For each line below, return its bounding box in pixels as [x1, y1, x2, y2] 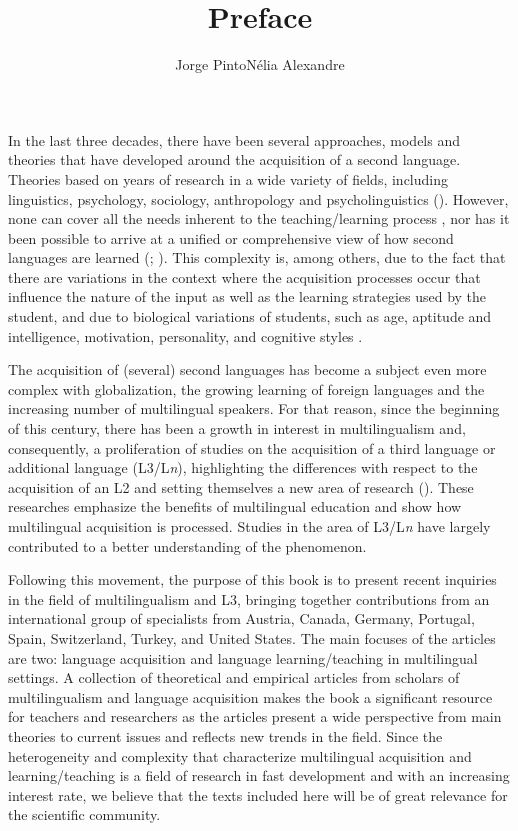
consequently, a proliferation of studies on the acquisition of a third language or [8, 437, 496, 458]
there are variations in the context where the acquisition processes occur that [8, 266, 481, 287]
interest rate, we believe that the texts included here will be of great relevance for [8, 784, 508, 805]
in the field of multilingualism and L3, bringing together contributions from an [8, 588, 490, 609]
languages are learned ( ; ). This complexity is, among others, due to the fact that [8, 247, 506, 268]
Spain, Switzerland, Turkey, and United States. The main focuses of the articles [8, 627, 496, 648]
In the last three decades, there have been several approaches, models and [8, 129, 460, 150]
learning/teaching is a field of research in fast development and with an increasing [8, 765, 510, 786]
